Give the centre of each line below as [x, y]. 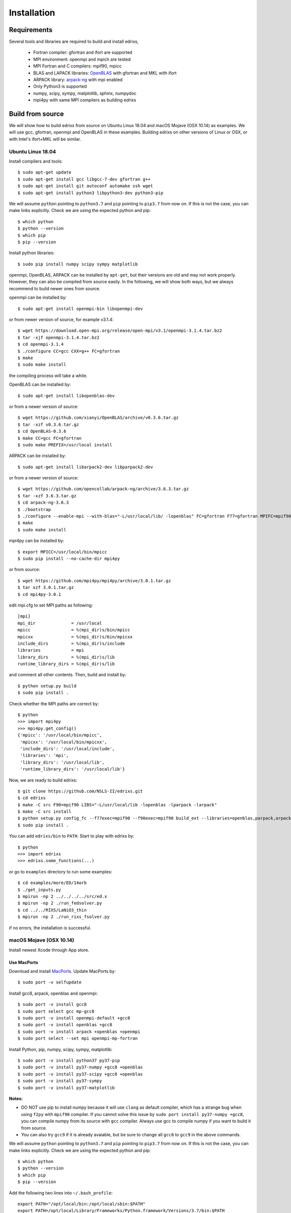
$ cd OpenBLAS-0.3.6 [42, 431]
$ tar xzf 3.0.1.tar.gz [46, 588]
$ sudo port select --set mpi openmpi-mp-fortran [78, 1039]
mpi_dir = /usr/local [60, 623]
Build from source [36, 114]
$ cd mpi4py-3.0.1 [40, 594]
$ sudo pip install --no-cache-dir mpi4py [69, 558]
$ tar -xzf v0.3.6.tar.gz [48, 424]
